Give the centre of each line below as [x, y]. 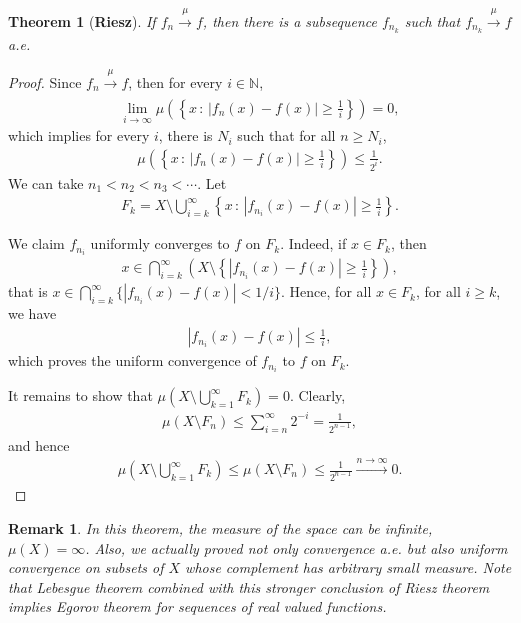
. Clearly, [317, 395]
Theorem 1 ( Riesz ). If [82, 20]
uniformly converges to [160, 243]
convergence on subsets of [86, 567]
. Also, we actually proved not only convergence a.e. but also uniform [296, 547]
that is [28, 291]
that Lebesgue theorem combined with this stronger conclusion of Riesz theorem [249, 586]
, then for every [175, 81]
